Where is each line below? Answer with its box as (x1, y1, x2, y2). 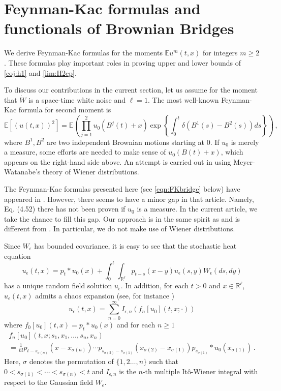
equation (4, 250, 31, 261)
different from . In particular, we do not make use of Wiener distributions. (4, 223, 235, 234)
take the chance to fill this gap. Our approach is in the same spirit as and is (4, 213, 240, 224)
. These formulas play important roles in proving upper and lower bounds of (4, 57, 241, 68)
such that (149, 356, 179, 367)
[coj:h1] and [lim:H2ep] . (4, 67, 77, 78)
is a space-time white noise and (28, 94, 126, 105)
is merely (231, 136, 259, 147)
